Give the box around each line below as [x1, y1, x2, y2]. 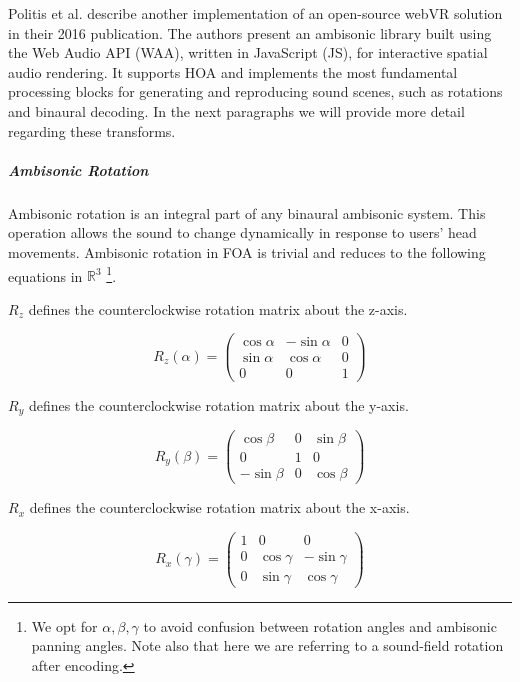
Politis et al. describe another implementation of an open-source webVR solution [8, 3, 503, 23]
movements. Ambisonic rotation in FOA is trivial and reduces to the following [8, 241, 486, 262]
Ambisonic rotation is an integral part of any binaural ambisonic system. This [8, 202, 486, 223]
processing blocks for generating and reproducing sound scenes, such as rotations [8, 81, 503, 102]
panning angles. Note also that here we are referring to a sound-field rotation [31, 635, 504, 656]
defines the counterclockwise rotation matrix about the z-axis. [28, 298, 408, 319]
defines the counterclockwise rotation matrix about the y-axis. [28, 394, 409, 415]
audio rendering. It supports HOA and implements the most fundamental [8, 61, 458, 82]
